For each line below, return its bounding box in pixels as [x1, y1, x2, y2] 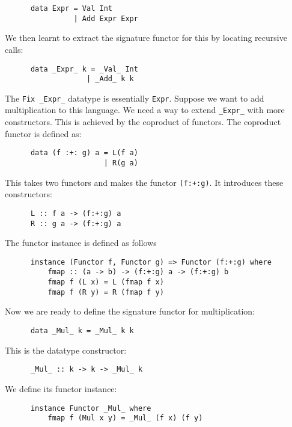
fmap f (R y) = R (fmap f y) [47, 287, 164, 296]
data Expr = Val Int [30, 4, 112, 13]
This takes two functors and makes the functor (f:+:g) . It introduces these [5, 176, 284, 188]
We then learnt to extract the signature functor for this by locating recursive [5, 31, 287, 44]
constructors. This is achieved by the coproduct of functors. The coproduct [5, 115, 281, 128]
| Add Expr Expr [73, 14, 138, 23]
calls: [5, 43, 23, 55]
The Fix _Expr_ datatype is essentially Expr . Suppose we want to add [5, 91, 264, 104]
